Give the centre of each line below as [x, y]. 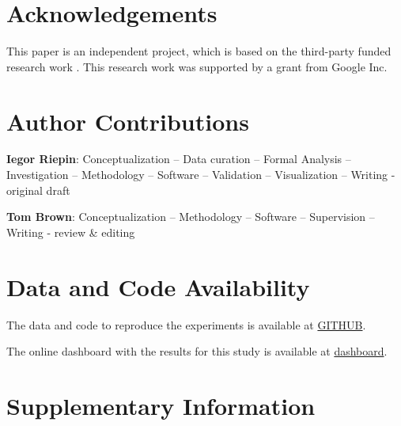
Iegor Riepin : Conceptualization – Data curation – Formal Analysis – [179, 159]
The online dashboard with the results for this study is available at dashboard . [197, 351]
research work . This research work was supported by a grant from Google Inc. [197, 66]
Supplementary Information [161, 405]
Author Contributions [128, 121]
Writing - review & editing [71, 232]
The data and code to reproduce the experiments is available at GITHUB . [186, 324]
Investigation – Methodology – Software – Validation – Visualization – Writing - [201, 175]
